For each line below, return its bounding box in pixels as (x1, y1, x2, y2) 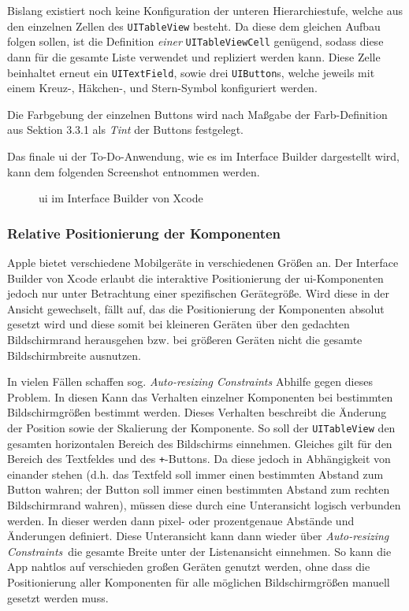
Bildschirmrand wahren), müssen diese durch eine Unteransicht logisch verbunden (7, 496, 401, 513)
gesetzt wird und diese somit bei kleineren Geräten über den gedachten (7, 316, 350, 332)
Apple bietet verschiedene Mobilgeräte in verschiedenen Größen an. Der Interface (7, 254, 399, 270)
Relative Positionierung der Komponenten (7, 223, 281, 243)
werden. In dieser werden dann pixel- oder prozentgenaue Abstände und (7, 512, 355, 528)
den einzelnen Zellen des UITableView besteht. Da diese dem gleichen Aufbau (7, 17, 381, 34)
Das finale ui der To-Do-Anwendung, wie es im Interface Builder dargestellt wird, (7, 147, 400, 164)
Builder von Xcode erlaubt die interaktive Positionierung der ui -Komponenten (7, 269, 384, 286)
